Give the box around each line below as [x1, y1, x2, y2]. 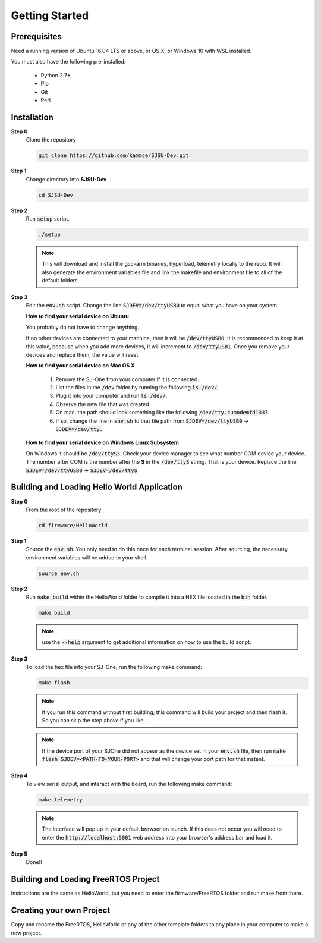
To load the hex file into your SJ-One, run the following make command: [26, 664, 202, 671]
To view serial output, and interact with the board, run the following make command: [26, 780, 232, 787]
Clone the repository [26, 136, 77, 143]
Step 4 [11, 772, 28, 779]
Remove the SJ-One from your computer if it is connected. [55, 375, 199, 383]
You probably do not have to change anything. [26, 323, 140, 331]
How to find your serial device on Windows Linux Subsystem [26, 439, 180, 446]
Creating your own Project [11, 906, 111, 916]
